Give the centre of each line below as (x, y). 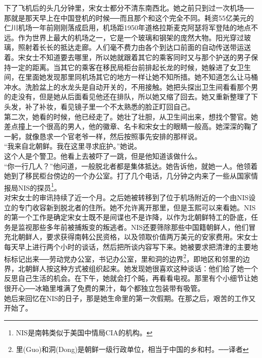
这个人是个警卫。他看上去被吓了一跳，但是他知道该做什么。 (103, 156)
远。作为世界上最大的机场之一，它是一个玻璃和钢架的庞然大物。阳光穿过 (124, 37)
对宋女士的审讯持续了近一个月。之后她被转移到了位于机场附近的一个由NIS (126, 197)
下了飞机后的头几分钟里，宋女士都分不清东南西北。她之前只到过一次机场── (129, 8)
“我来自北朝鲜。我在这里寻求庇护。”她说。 (73, 146)
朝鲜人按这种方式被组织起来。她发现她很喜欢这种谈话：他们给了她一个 (141, 268)
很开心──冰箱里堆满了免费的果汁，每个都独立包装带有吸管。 (104, 288)
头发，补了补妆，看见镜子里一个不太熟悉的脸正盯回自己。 (99, 106)
